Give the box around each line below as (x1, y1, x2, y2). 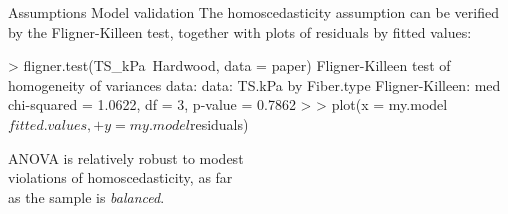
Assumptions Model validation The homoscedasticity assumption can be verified (8, 2, 499, 22)
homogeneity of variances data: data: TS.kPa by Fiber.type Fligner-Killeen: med (8, 74, 501, 95)
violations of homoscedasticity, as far (8, 167, 233, 188)
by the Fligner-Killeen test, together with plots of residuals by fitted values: (8, 21, 472, 42)
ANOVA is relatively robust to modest (8, 147, 244, 168)
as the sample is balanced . (8, 186, 165, 207)
